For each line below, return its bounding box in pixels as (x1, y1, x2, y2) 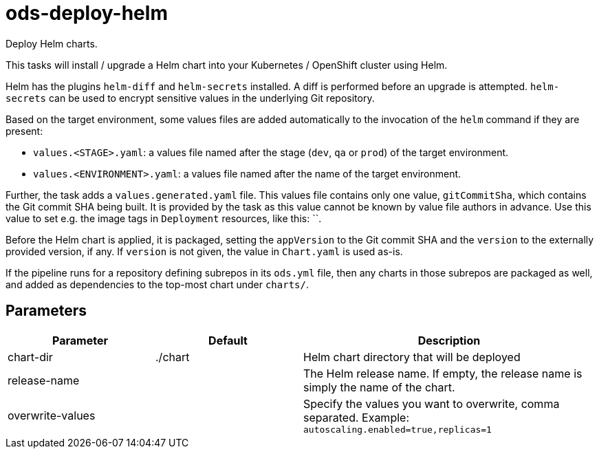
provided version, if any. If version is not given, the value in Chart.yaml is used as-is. (6, 245, 403, 257)
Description (417, 333, 481, 347)
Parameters (6, 302, 87, 320)
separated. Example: (303, 410, 409, 424)
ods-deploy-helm (6, 1, 168, 25)
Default (208, 333, 248, 347)
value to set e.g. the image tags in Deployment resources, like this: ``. (6, 212, 322, 224)
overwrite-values (8, 409, 96, 423)
